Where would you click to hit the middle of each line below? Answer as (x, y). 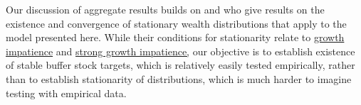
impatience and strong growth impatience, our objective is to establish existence (180, 51)
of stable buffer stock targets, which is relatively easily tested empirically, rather (180, 65)
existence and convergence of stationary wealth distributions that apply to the (176, 23)
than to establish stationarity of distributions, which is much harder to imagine (179, 78)
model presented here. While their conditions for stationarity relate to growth (175, 37)
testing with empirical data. (66, 93)
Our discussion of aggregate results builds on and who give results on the (165, 9)
